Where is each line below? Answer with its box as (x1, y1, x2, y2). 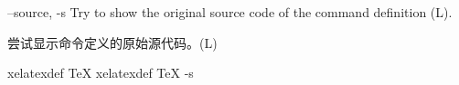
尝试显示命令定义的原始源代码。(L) (7, 33, 218, 52)
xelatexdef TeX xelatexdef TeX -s (7, 63, 194, 82)
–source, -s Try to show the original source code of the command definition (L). (7, 3, 453, 21)
